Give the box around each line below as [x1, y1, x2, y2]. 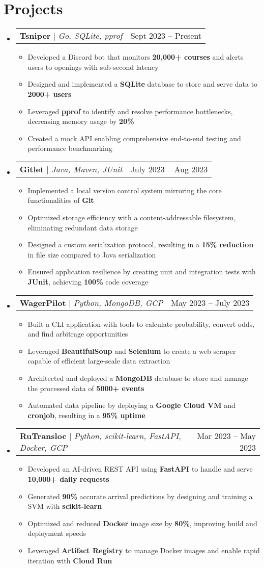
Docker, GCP [19, 442, 68, 454]
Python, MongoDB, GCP [73, 296, 163, 308]
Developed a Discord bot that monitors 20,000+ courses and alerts [27, 51, 244, 62]
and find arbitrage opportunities [27, 328, 128, 339]
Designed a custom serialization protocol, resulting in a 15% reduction [27, 239, 254, 250]
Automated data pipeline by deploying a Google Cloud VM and [27, 400, 236, 410]
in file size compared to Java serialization [27, 249, 156, 260]
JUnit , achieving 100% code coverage [27, 276, 149, 287]
